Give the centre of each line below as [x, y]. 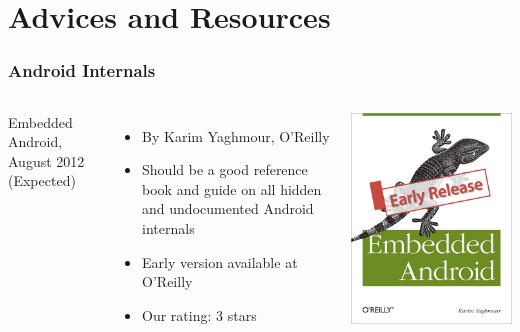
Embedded [40, 121]
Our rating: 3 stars [199, 314]
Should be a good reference [225, 169]
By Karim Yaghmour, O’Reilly [236, 135]
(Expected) [42, 180]
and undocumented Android [228, 208]
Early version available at [220, 261]
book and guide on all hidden [232, 188]
